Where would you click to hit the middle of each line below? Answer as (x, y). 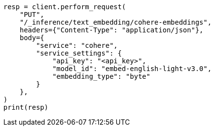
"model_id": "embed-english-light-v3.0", (132, 69)
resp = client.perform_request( (65, 7)
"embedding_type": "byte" (101, 76)
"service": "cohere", (77, 45)
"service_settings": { (79, 53)
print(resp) (26, 107)
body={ (32, 38)
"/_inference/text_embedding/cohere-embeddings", (115, 22)
